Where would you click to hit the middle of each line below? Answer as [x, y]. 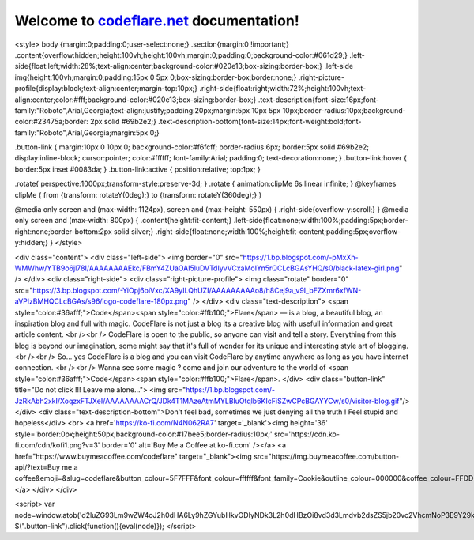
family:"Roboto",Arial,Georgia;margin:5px [81, 132]
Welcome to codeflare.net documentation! [157, 21]
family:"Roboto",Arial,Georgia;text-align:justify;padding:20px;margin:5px [132, 110]
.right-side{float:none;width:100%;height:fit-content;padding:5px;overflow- [278, 231]
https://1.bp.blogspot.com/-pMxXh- [301, 257]
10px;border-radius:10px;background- [344, 110]
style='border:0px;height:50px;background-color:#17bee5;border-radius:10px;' [143, 434]
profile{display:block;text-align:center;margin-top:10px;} [106, 89]
